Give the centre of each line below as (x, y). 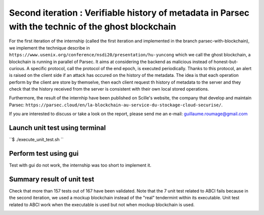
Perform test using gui (44, 154)
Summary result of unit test (52, 179)
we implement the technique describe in (50, 48)
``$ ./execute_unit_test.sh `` (36, 140)
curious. (17, 68)
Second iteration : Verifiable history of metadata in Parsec (129, 13)
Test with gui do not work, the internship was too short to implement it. (80, 165)
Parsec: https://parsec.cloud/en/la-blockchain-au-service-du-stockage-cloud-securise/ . (116, 105)
